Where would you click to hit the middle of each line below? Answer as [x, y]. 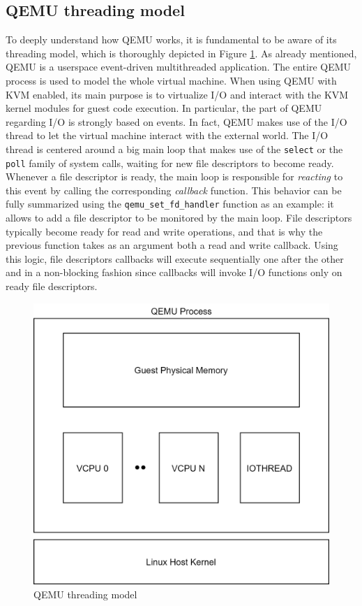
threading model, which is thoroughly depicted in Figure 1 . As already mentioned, [181, 53]
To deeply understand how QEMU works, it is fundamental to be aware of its [171, 39]
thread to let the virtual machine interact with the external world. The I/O [167, 135]
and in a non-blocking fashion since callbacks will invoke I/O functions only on [174, 272]
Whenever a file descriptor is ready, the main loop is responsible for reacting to [174, 176]
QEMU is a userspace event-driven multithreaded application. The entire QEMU [179, 67]
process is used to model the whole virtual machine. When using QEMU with [171, 80]
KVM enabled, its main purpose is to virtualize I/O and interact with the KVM [177, 94]
